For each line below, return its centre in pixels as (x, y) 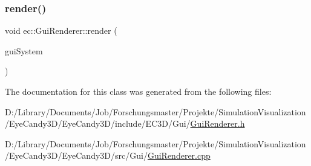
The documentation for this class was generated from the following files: (138, 91)
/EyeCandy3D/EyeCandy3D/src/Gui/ (76, 155)
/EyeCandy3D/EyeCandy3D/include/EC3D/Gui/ (98, 123)
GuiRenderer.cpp (179, 155)
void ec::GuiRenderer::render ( (61, 30)
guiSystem (24, 50)
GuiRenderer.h (218, 123)
